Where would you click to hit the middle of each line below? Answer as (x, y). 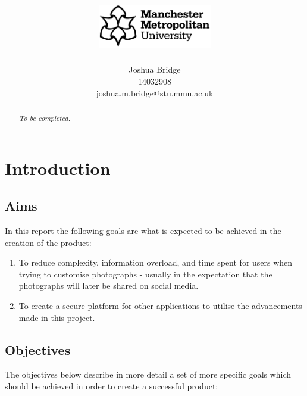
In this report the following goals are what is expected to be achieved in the (143, 230)
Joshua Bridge (155, 69)
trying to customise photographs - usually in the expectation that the (145, 274)
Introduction (58, 168)
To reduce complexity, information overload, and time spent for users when (156, 262)
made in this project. (57, 317)
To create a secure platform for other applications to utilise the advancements (160, 305)
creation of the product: (48, 242)
